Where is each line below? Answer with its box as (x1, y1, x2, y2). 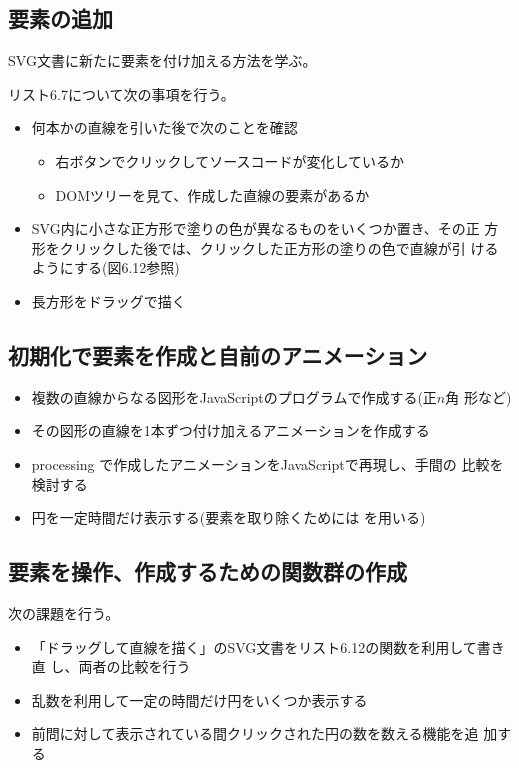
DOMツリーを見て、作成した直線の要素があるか (55, 184, 370, 205)
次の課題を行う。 (8, 602, 120, 623)
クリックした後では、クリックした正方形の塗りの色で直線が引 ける (59, 237, 499, 258)
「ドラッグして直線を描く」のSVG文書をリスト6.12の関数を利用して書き (31, 636, 505, 657)
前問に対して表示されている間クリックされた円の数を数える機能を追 (31, 723, 479, 744)
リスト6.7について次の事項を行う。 (8, 83, 235, 104)
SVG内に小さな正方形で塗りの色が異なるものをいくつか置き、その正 (31, 218, 480, 239)
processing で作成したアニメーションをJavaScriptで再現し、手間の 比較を (31, 453, 504, 474)
